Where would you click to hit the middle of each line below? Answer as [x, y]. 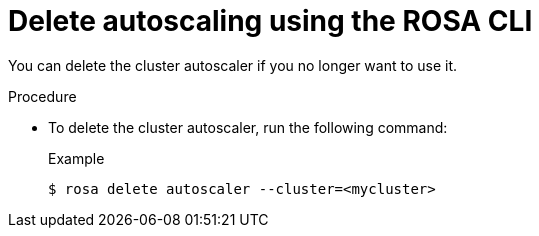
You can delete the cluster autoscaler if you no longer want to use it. [233, 65]
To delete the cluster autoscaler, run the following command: [248, 127]
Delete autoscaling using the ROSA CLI [270, 21]
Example [76, 158]
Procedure [42, 96]
